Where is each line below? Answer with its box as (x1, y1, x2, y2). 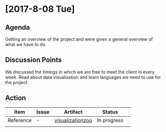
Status (102, 108, 118, 115)
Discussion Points (5, 56, 62, 64)
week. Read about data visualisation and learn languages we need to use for (5, 74, 161, 80)
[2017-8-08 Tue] (5, 3, 75, 15)
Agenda (5, 23, 30, 32)
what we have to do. (5, 42, 47, 47)
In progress (97, 117, 124, 124)
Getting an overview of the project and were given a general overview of (5, 36, 153, 42)
